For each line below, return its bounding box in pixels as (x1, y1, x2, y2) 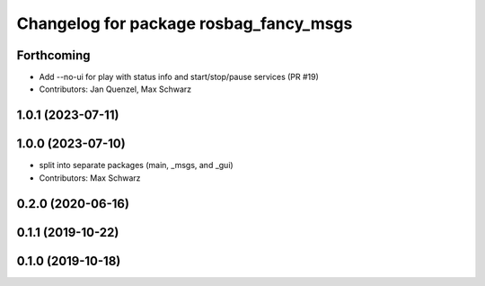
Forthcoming (16, 48, 91, 63)
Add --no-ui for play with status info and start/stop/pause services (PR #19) (39, 72, 319, 83)
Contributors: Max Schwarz (39, 172, 141, 183)
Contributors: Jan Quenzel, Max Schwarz (39, 84, 192, 94)
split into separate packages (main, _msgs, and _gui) (39, 160, 234, 171)
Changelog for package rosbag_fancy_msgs (16, 13, 353, 33)
